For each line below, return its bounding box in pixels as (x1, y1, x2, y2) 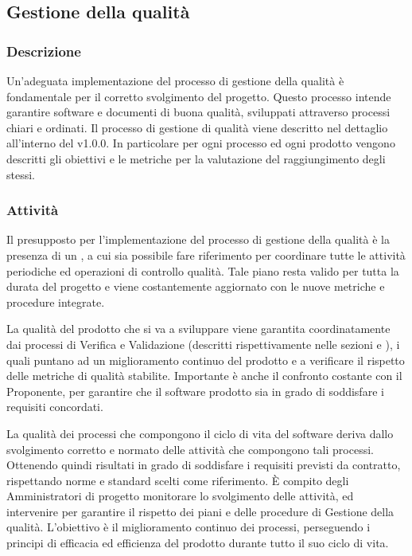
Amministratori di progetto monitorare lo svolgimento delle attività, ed (6, 487, 354, 504)
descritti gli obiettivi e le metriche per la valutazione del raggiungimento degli (6, 150, 386, 166)
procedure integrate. (6, 293, 105, 310)
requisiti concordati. (6, 398, 103, 415)
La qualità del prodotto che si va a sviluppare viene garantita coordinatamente (6, 320, 391, 337)
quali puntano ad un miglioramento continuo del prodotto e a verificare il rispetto (6, 351, 405, 368)
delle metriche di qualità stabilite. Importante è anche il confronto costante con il (6, 367, 402, 384)
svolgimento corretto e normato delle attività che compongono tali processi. (6, 440, 374, 457)
